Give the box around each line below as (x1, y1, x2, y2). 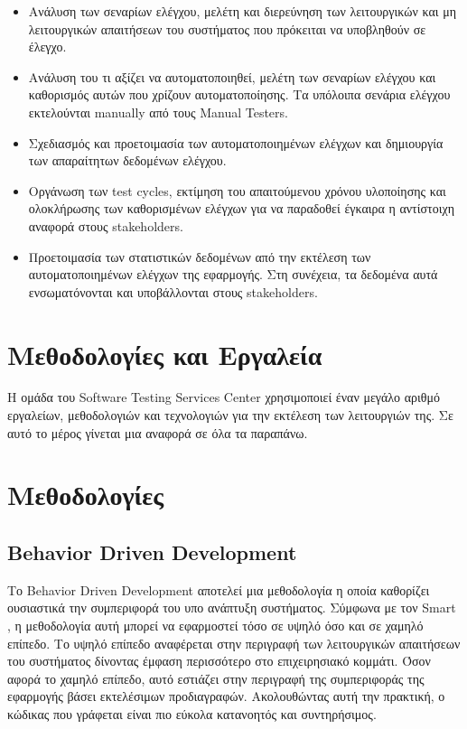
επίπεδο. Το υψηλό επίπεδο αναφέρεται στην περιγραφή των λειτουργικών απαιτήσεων (7, 633, 461, 652)
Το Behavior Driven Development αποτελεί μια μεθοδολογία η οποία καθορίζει (7, 580, 430, 599)
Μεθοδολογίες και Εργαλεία (7, 335, 322, 372)
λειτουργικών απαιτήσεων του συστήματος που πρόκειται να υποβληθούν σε (28, 19, 426, 38)
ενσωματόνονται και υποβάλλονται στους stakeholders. (28, 282, 318, 301)
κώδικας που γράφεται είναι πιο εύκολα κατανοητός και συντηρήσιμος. (7, 704, 377, 723)
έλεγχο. (28, 37, 67, 56)
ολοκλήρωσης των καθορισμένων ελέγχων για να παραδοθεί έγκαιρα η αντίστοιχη (28, 199, 454, 218)
